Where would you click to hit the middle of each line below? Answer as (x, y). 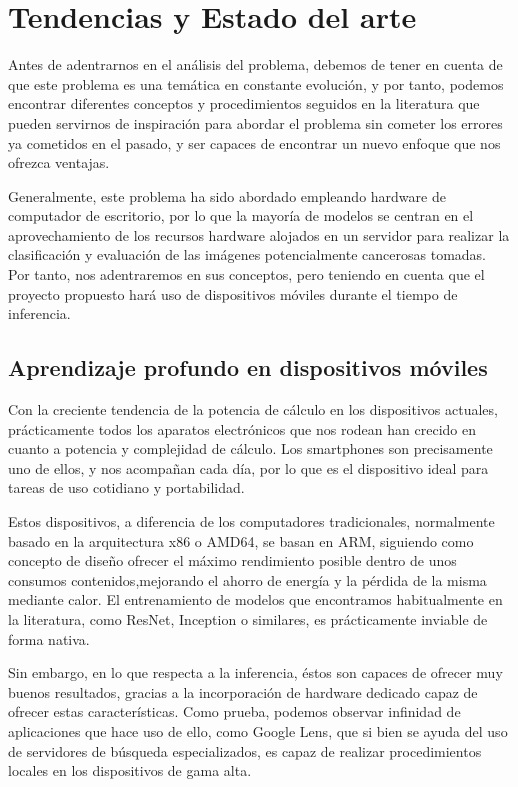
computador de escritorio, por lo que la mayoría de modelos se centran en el (241, 215)
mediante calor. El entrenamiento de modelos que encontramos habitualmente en (255, 599)
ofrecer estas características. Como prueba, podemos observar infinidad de (234, 711)
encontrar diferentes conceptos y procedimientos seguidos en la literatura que (244, 103)
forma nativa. (49, 638)
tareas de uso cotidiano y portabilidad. (126, 487)
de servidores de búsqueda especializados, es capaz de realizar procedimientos (245, 750)
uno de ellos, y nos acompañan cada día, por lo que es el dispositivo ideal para (248, 467)
